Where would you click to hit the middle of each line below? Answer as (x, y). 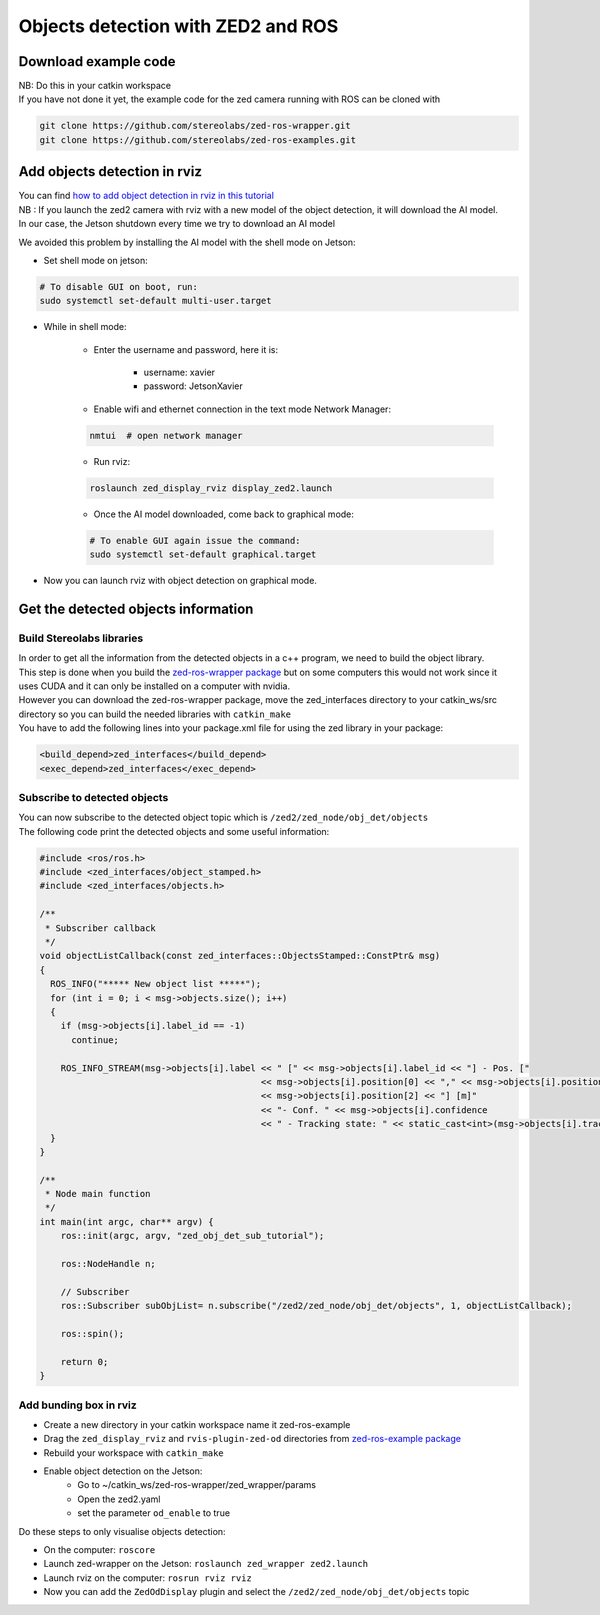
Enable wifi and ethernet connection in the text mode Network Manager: (242, 409)
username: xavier (179, 372)
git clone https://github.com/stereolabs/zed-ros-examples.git (198, 139)
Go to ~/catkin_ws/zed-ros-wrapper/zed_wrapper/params (197, 1485)
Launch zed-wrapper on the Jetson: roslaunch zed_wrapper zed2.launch (206, 1564)
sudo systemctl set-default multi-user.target (155, 301)
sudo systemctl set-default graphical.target (203, 554)
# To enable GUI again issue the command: (195, 540)
